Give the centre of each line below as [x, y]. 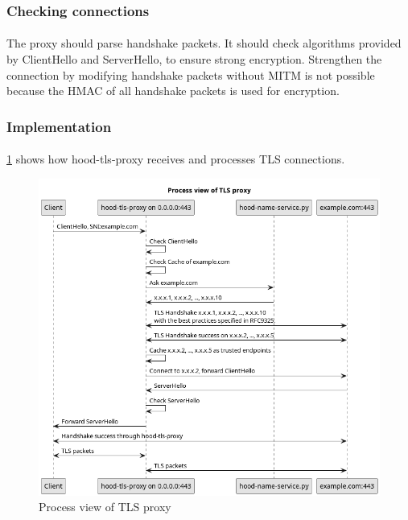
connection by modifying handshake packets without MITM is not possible [191, 74]
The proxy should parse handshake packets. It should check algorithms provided [204, 43]
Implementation [59, 126]
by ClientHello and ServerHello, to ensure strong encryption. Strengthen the [194, 59]
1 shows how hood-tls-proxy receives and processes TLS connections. [176, 159]
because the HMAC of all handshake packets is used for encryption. [173, 91]
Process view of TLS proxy [105, 507]
